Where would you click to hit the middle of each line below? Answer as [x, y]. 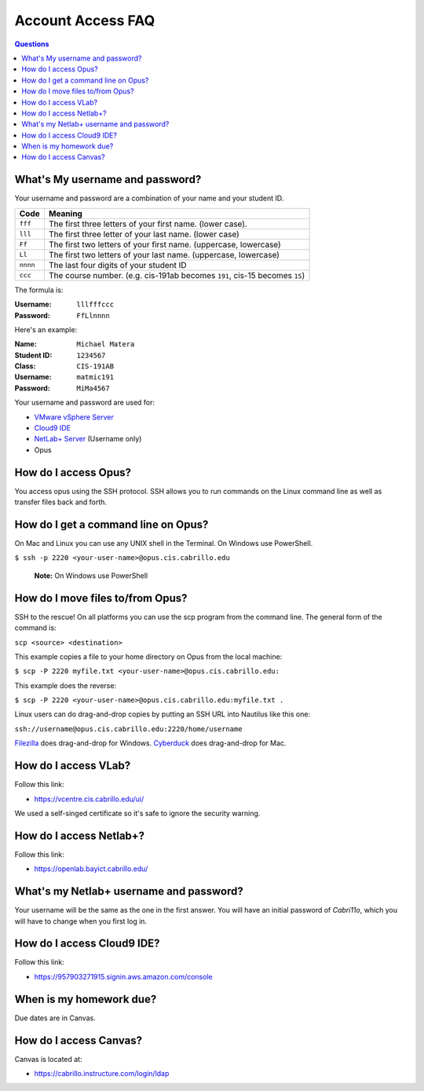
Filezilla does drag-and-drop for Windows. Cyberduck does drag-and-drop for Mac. [150, 743]
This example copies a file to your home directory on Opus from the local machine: [148, 657]
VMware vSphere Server [74, 417]
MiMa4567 [93, 388]
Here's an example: [46, 329]
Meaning [65, 214]
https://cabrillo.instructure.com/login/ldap [102, 1074]
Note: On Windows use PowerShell [91, 575]
